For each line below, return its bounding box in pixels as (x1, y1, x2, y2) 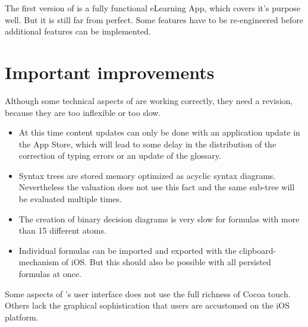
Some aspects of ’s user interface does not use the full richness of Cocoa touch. (5, 287, 291, 300)
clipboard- (239, 244, 276, 256)
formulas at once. (18, 268, 81, 280)
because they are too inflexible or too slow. (5, 106, 161, 118)
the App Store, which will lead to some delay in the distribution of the (18, 137, 276, 150)
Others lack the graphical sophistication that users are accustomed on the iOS (5, 299, 290, 312)
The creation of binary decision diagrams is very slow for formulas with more (18, 212, 300, 225)
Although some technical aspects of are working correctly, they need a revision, (5, 94, 293, 106)
